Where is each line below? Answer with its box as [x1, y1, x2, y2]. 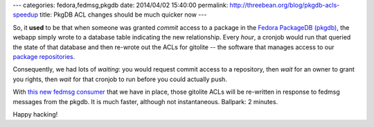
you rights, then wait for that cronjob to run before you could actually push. [12, 75, 228, 83]
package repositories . [12, 52, 75, 60]
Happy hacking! [12, 110, 58, 118]
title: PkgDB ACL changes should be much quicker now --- [39, 10, 207, 19]
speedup [12, 10, 38, 19]
